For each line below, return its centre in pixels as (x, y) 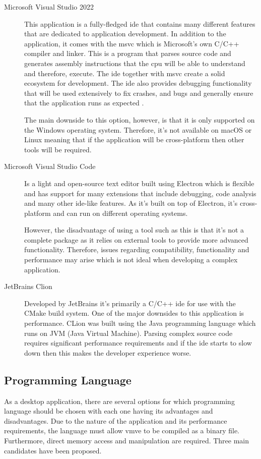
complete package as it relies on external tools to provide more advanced (136, 239)
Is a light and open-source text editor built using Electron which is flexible (139, 183)
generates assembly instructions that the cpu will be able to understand (135, 63)
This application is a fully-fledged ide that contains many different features (140, 23)
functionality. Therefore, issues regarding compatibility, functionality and (137, 249)
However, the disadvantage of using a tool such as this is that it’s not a (134, 230)
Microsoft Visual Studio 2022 (49, 7)
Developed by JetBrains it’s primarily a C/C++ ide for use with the (130, 303)
